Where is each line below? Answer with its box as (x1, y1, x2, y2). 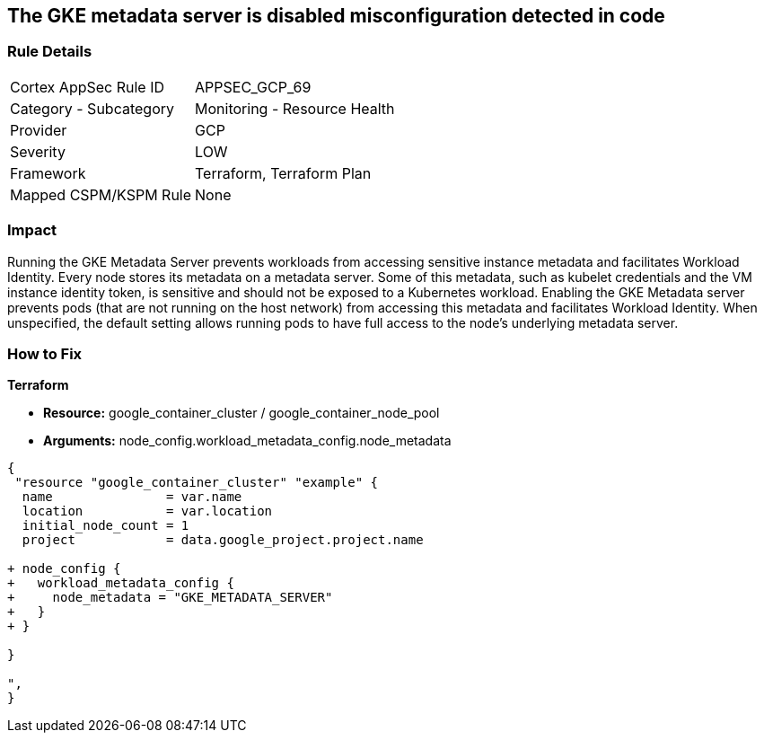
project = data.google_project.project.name (22, 533, 424, 548)
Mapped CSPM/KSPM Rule (10, 185, 192, 204)
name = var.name (22, 489, 242, 505)
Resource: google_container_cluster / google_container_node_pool (43, 405, 440, 421)
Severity (10, 142, 66, 161)
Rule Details (7, 42, 92, 61)
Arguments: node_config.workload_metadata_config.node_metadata (43, 433, 452, 449)
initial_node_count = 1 (22, 518, 189, 533)
